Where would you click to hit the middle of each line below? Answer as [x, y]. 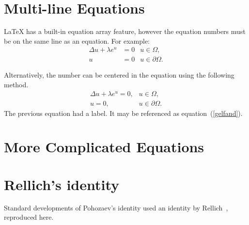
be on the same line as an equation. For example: [77, 40]
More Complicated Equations [104, 146]
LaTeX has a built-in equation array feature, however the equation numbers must [125, 31]
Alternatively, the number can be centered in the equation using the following [119, 75]
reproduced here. [29, 217]
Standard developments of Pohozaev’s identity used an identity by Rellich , [116, 207]
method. [16, 85]
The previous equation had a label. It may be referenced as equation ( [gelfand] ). [123, 113]
